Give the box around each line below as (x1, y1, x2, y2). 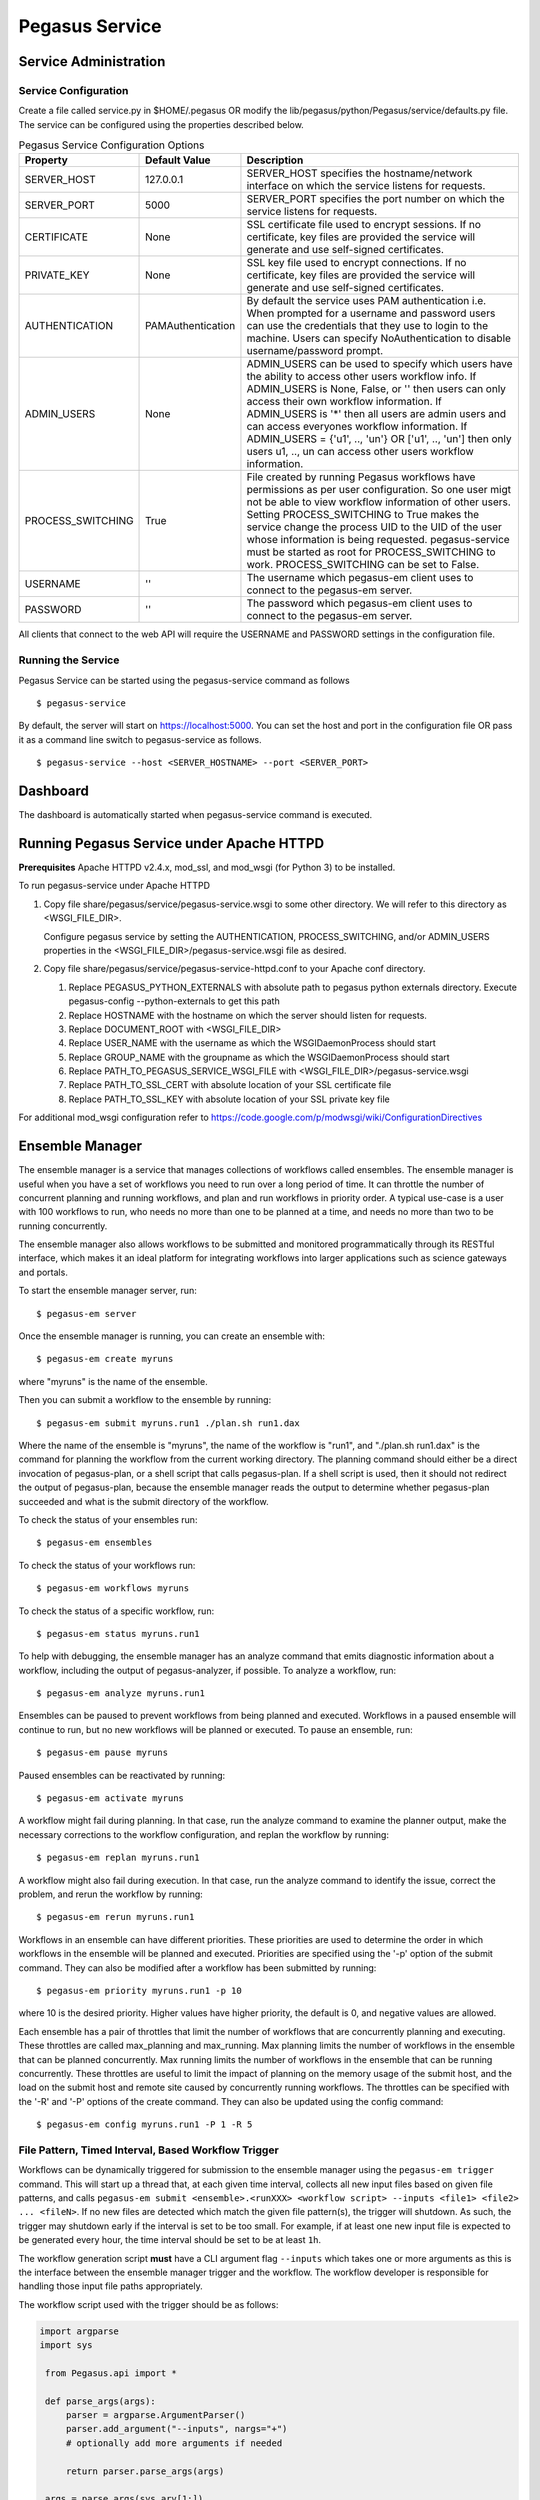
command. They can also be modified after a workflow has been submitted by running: (18, 1961, 377, 1974)
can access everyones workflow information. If (246, 420, 468, 434)
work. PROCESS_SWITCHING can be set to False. (246, 558, 480, 572)
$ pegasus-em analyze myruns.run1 (36, 1688, 205, 1699)
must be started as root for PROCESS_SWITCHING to (246, 545, 496, 559)
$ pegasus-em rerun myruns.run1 (36, 1911, 195, 1923)
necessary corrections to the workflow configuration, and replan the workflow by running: (18, 1828, 390, 1840)
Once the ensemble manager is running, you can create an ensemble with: (18, 1330, 325, 1342)
